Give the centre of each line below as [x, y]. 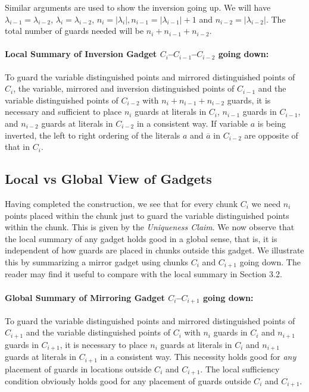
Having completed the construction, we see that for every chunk [121, 203]
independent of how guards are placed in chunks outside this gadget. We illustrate [154, 250]
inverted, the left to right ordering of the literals [93, 135]
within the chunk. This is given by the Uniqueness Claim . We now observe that [150, 227]
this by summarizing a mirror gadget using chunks [97, 261]
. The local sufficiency [240, 369]
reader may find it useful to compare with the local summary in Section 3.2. [143, 274]
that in [18, 147]
